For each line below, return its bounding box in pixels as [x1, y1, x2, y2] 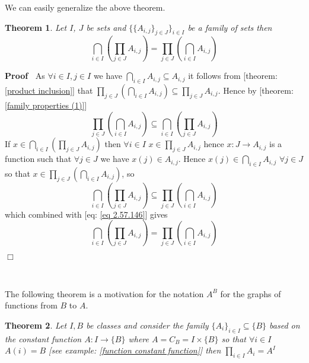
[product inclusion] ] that [5, 84, 93, 96]
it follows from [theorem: [188, 69, 278, 82]
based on [269, 319, 300, 331]
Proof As [5, 69, 45, 82]
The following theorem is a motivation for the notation [5, 287, 204, 300]
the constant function [5, 332, 82, 345]
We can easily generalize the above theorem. [5, 1, 165, 13]
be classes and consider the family [86, 319, 209, 331]
